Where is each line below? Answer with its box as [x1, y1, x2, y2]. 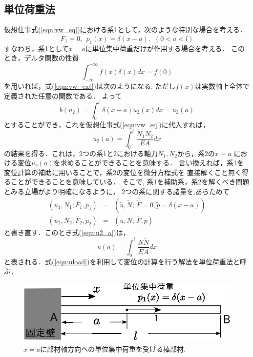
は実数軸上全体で [194, 81, 250, 91]
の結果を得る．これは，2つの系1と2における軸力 [4, 148, 158, 158]
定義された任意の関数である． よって [4, 90, 122, 100]
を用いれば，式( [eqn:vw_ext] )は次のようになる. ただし [4, 81, 176, 91]
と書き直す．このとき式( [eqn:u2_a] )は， [4, 227, 130, 237]
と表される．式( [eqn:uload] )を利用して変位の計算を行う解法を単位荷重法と [4, 256, 240, 266]
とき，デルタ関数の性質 [4, 53, 79, 63]
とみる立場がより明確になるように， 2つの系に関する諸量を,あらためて [4, 186, 230, 197]
